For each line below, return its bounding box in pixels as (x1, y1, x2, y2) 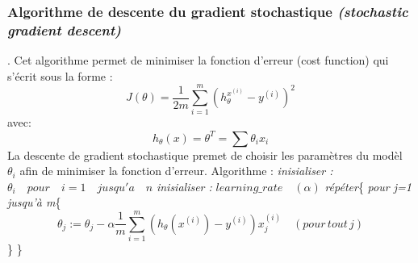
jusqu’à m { (7, 194, 61, 211)
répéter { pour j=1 (324, 177, 412, 194)
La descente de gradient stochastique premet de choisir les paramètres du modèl (7, 146, 403, 163)
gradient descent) (7, 19, 121, 40)
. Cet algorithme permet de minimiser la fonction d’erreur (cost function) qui (7, 52, 389, 69)
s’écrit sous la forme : (7, 67, 113, 84)
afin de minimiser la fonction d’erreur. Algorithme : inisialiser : (19, 162, 333, 179)
